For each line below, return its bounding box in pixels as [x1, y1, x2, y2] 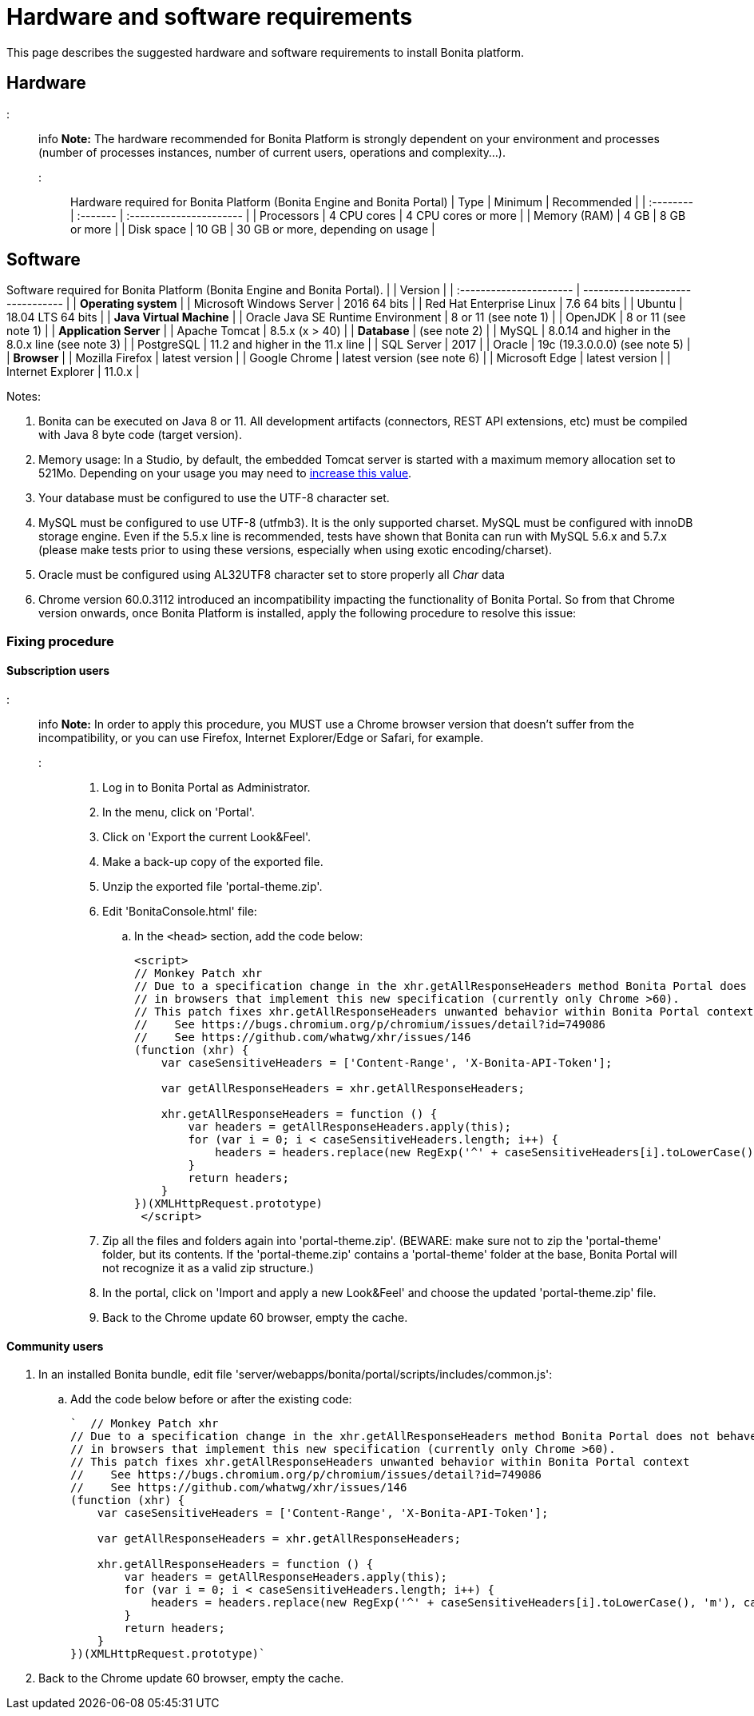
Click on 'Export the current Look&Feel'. [102, 830, 312, 844]
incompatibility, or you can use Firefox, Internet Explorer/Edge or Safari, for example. [38, 731, 484, 745]
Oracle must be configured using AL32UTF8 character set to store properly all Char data [38, 568, 505, 582]
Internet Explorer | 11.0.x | [6, 365, 140, 379]
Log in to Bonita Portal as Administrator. [102, 780, 311, 795]
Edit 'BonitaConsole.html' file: [102, 904, 257, 919]
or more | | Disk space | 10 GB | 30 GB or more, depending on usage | [70, 221, 435, 236]
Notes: [6, 389, 41, 404]
